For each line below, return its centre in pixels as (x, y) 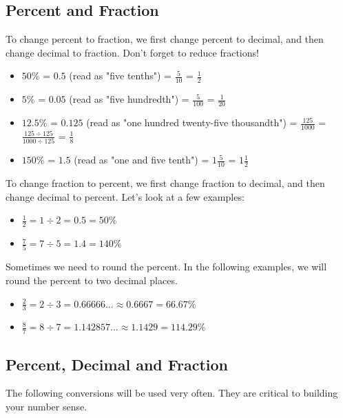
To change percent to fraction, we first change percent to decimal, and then (165, 39)
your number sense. (46, 406)
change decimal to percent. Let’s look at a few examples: (125, 196)
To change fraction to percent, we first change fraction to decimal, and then (165, 183)
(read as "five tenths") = (120, 76)
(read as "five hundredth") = (129, 99)
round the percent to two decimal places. (92, 280)
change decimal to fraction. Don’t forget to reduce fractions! (132, 52)
